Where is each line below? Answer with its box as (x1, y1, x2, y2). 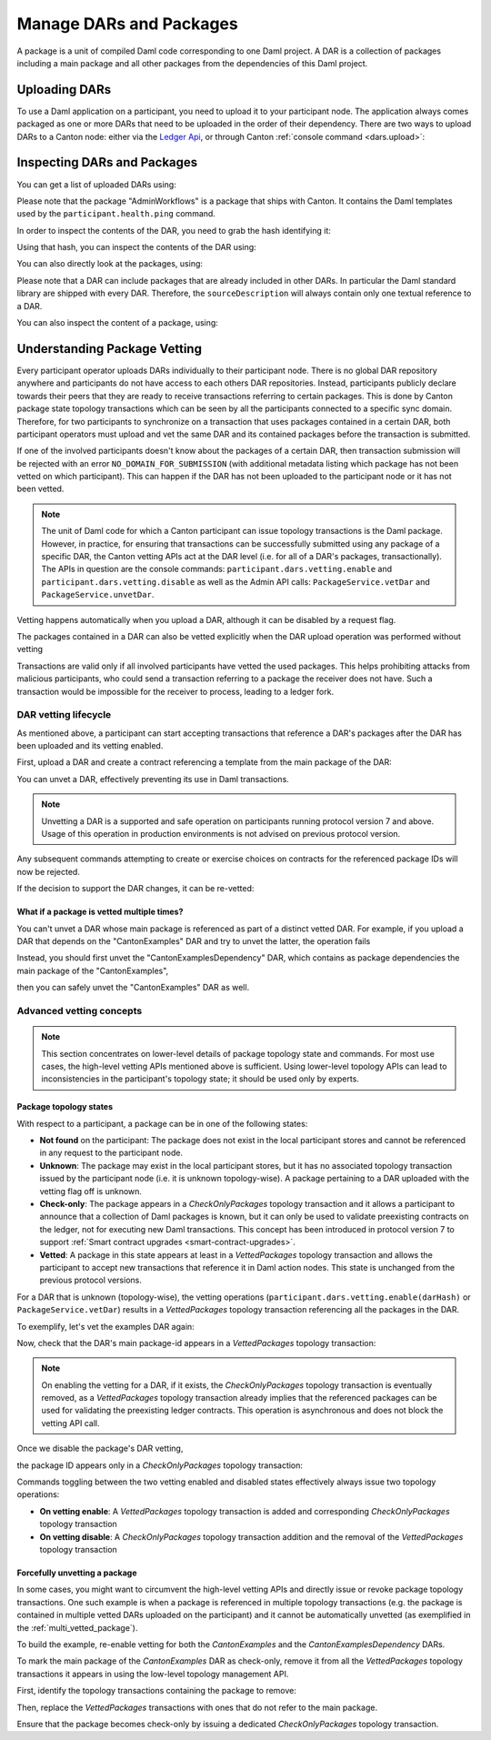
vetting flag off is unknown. (39, 1185, 143, 1196)
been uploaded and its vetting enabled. (16, 740, 164, 751)
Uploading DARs (16, 82, 112, 97)
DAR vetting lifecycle (16, 709, 112, 721)
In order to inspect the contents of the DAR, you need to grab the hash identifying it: (16, 225, 332, 236)
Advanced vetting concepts (16, 1004, 143, 1017)
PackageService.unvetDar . (41, 589, 155, 600)
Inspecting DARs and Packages (16, 155, 198, 170)
